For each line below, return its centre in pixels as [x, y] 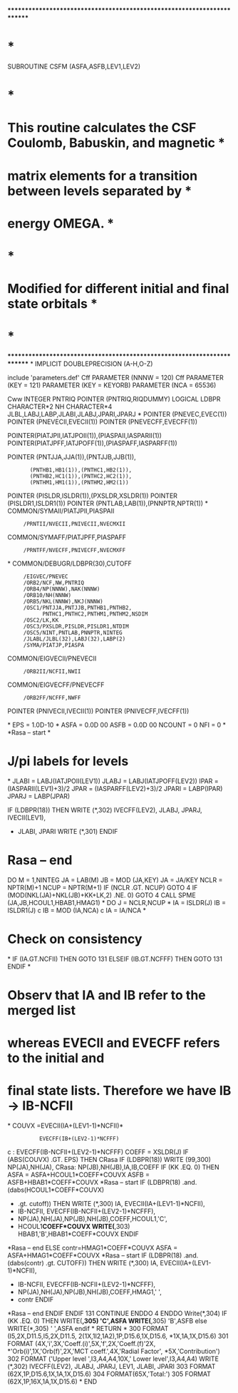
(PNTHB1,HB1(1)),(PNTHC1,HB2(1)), [81, 470]
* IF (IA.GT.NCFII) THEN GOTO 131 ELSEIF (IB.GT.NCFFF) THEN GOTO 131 [115, 959]
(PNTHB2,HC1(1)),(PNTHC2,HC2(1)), [81, 476]
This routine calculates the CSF [102, 128]
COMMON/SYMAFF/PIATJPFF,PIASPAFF [67, 537]
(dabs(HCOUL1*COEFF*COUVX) [56, 1190]
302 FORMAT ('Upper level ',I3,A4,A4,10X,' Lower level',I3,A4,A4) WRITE [113, 1359]
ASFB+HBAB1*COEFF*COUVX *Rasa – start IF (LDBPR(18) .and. [102, 1183]
